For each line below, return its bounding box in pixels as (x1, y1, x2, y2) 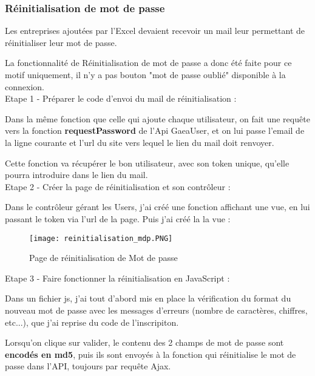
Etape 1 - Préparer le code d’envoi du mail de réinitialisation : (5, 92, 237, 105)
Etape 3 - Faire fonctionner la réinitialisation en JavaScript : (5, 271, 230, 284)
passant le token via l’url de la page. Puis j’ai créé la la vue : (5, 212, 231, 225)
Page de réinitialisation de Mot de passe (29, 251, 178, 264)
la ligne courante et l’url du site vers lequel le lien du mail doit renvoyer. (5, 136, 274, 148)
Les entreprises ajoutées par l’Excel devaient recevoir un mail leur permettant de (5, 24, 305, 37)
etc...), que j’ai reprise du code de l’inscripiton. (5, 315, 179, 328)
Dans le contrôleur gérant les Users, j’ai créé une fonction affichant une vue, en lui (5, 200, 310, 213)
